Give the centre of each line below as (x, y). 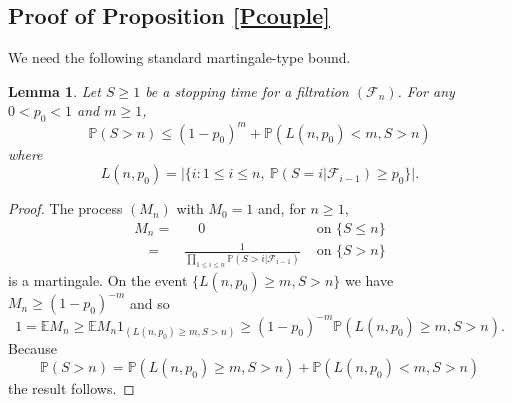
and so (149, 302)
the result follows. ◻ (71, 388)
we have (369, 279)
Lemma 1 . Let (54, 90)
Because (32, 347)
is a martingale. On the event (98, 279)
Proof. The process (65, 208)
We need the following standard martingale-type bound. (179, 57)
